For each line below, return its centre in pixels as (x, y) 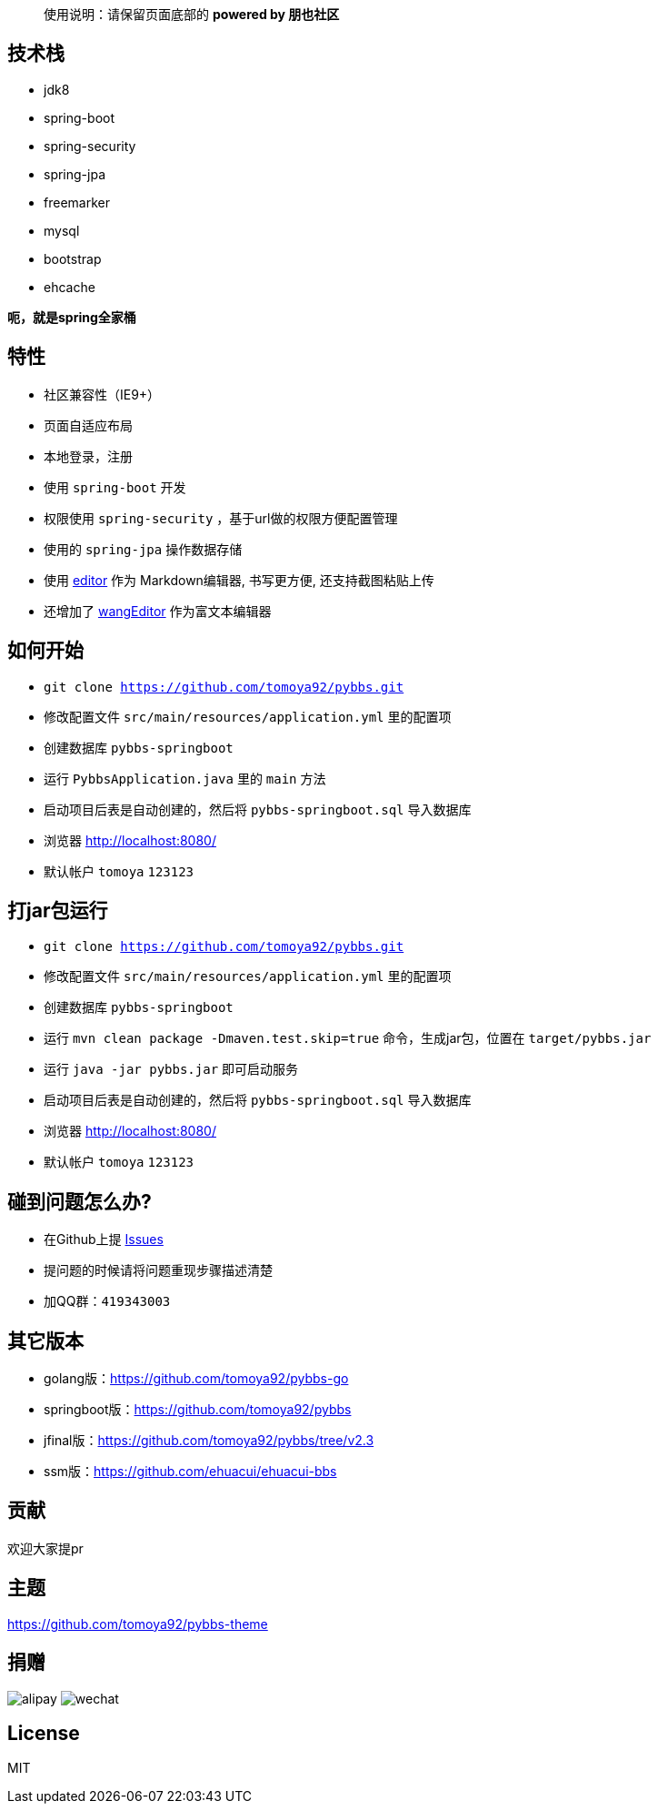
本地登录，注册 (88, 456)
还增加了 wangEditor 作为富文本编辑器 (158, 611)
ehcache (70, 287)
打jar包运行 (58, 910)
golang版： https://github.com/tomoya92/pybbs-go (196, 1379)
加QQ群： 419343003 (107, 1301)
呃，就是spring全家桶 (72, 317)
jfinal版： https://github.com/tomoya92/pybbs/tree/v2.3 (209, 1441)
